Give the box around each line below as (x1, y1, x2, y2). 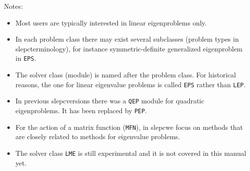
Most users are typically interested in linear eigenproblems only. (15, 17, 207, 27)
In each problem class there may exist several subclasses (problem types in (15, 34, 239, 44)
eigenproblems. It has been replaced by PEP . (15, 105, 147, 115)
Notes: (4, 1, 23, 11)
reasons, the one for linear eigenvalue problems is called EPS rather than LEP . (15, 79, 246, 89)
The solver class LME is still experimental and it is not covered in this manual (15, 147, 247, 158)
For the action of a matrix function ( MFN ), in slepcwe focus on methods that (15, 122, 243, 132)
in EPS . (15, 53, 36, 63)
